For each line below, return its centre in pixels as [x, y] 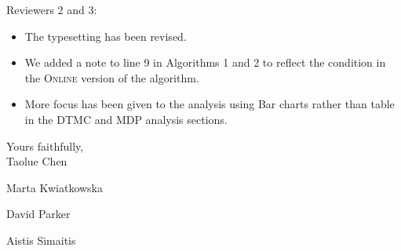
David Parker [38, 214]
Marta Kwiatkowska [55, 187]
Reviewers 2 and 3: [52, 9]
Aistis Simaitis [41, 240]
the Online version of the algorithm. [112, 77]
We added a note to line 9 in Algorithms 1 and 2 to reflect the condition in [205, 62]
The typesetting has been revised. [106, 36]
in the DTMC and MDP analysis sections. [126, 119]
